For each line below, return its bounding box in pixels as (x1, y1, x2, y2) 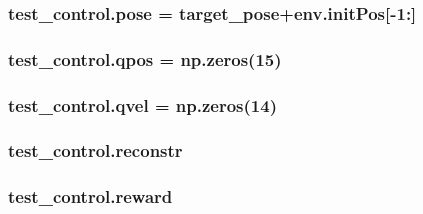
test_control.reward (8, 184, 173, 209)
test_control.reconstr (8, 138, 183, 163)
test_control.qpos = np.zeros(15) (8, 46, 282, 71)
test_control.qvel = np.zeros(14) (8, 92, 277, 117)
